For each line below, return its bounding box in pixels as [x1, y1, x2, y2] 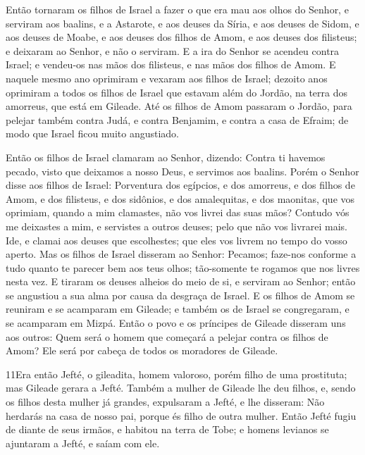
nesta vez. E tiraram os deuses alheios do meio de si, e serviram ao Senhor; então [6, 274, 356, 289]
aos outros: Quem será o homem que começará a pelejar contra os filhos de [6, 329, 328, 344]
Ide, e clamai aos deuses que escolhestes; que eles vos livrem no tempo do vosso [6, 232, 347, 247]
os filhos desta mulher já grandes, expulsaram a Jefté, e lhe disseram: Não [6, 394, 325, 409]
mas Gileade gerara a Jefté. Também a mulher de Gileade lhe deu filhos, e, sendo [6, 380, 356, 395]
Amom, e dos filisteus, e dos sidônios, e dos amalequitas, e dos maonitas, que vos [6, 191, 355, 206]
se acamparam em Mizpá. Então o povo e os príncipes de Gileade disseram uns [6, 316, 346, 330]
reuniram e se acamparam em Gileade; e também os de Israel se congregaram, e [6, 301, 349, 316]
